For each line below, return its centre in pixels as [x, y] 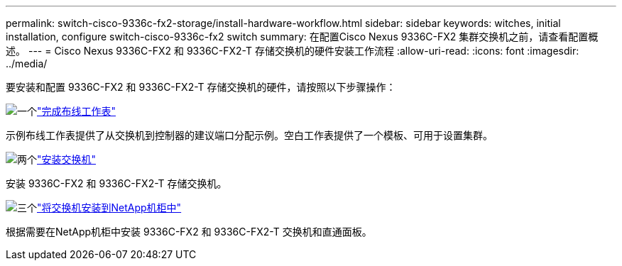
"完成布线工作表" [77, 111]
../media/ [27, 63]
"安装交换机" [67, 159]
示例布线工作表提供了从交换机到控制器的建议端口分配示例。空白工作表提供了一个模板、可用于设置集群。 [249, 135]
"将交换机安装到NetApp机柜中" [109, 207]
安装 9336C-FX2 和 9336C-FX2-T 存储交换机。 [116, 183]
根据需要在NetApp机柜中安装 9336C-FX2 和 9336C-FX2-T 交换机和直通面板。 [189, 232]
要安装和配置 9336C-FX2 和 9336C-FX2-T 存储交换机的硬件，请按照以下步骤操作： [201, 87]
